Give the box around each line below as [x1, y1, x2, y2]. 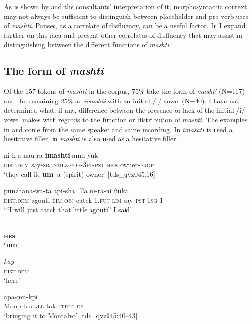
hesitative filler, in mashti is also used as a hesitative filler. [4, 134, 178, 144]
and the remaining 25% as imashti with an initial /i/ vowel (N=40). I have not [4, 95, 239, 105]
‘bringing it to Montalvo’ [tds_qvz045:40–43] [4, 310, 138, 321]
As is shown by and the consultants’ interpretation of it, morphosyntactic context [4, 1, 247, 11]
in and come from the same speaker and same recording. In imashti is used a [4, 124, 233, 134]
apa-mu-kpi [4, 291, 38, 301]
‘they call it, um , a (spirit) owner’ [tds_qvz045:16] [4, 169, 155, 179]
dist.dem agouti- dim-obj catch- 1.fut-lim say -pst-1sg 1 [4, 195, 163, 205]
